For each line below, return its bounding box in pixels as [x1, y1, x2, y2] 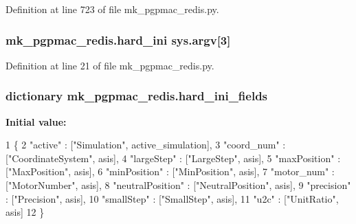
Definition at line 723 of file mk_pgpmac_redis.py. [5, 2, 219, 16]
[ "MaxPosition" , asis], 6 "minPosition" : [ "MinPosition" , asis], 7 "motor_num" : [5, 164, 335, 179]
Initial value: [5, 114, 67, 128]
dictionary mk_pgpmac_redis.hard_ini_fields [5, 87, 268, 104]
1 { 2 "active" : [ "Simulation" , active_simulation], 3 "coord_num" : [5, 137, 286, 152]
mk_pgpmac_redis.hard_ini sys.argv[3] [5, 31, 231, 48]
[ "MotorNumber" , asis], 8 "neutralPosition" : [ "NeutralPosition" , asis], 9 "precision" [5, 178, 351, 192]
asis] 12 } [5, 205, 45, 219]
